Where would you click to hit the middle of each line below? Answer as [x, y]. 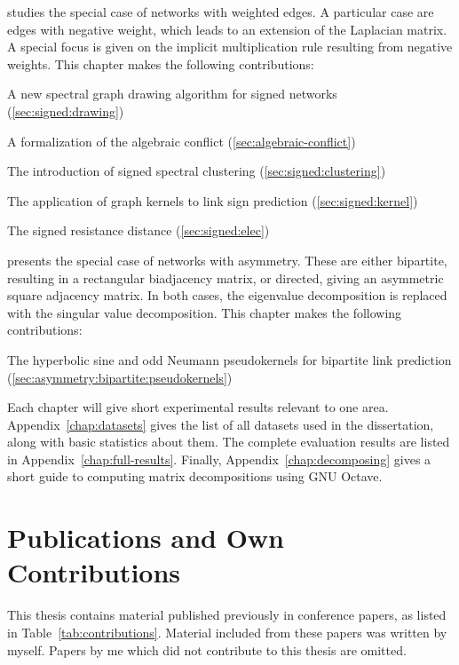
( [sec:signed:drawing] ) [66, 111]
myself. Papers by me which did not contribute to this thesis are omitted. [207, 649]
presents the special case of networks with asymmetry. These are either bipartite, [227, 260]
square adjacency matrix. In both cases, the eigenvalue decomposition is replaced [227, 295]
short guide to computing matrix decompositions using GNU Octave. [195, 476]
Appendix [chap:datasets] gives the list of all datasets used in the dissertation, [221, 424]
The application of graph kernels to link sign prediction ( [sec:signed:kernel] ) [213, 200]
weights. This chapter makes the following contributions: [161, 63]
